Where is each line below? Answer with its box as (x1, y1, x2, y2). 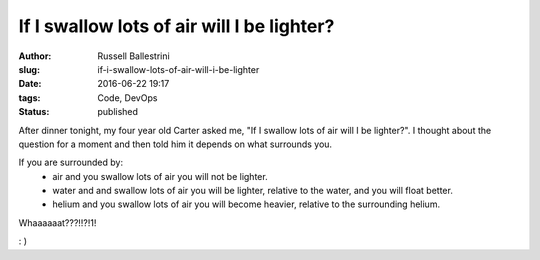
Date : (18, 78, 42, 90)
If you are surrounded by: (18, 156, 124, 169)
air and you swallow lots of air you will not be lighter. (52, 170, 269, 182)
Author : (18, 50, 52, 62)
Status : (18, 106, 50, 118)
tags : (18, 91, 41, 104)
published (97, 106, 139, 118)
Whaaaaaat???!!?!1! (18, 216, 97, 229)
